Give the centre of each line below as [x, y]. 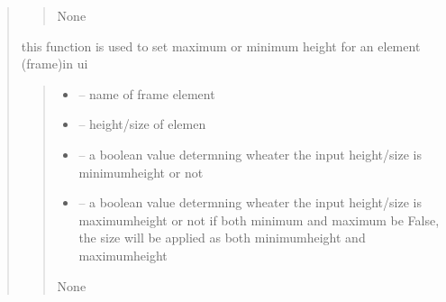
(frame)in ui [55, 64]
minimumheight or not [141, 172]
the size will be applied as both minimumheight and [222, 238]
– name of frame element [147, 93]
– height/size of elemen [142, 124]
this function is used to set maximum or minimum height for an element [221, 46]
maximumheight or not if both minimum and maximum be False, [259, 220]
